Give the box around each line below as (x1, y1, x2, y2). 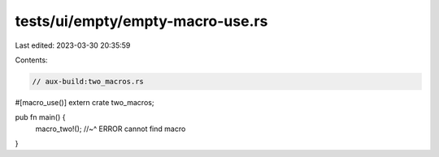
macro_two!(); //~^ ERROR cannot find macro (35, 124, 186, 134)
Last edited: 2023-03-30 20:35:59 (15, 40, 131, 50)
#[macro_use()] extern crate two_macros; (15, 97, 154, 107)
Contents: (15, 55, 48, 65)
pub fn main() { (15, 112, 66, 122)
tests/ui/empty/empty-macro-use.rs (15, 12, 268, 30)
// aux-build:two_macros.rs (32, 77, 144, 86)
